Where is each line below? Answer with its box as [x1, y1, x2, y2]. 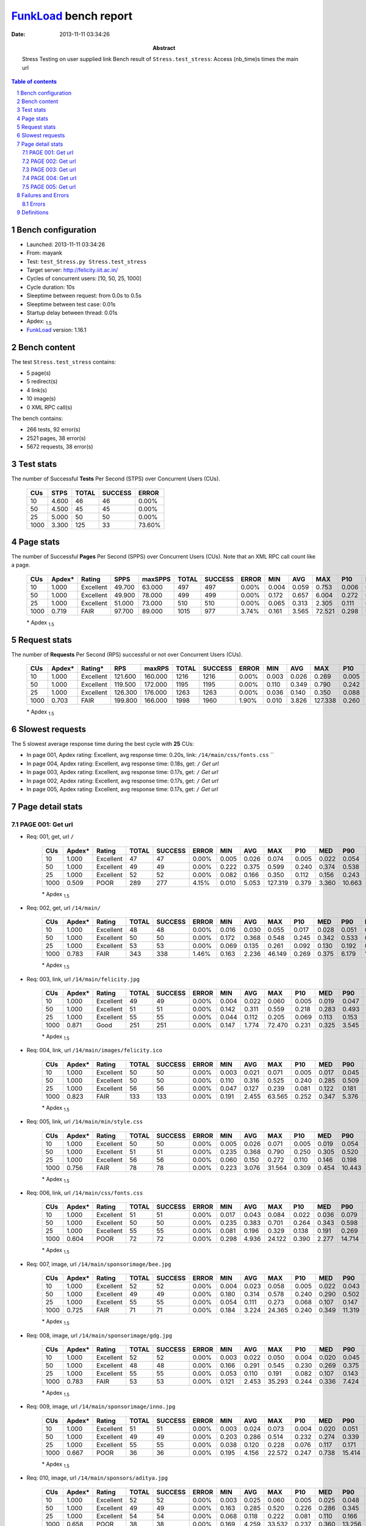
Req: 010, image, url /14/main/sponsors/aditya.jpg [26, 1474, 168, 1481]
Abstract [152, 44, 176, 51]
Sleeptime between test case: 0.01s [26, 300, 116, 308]
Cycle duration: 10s [26, 283, 75, 291]
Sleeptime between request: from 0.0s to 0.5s [26, 292, 142, 299]
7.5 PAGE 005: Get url [22, 183, 76, 190]
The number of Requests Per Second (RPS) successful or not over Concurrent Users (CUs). [11, 651, 243, 658]
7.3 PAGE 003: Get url [22, 166, 76, 173]
